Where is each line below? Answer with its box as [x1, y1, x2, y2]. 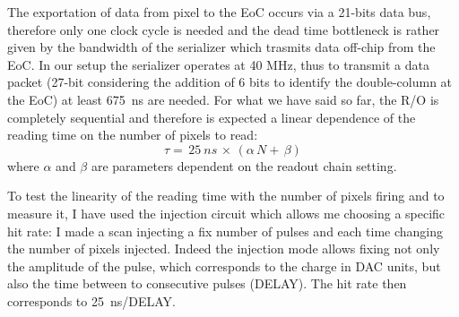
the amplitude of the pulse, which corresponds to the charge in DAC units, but [7, 256, 441, 275]
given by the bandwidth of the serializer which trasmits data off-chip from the [7, 38, 436, 56]
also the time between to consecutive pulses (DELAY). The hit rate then [7, 274, 407, 293]
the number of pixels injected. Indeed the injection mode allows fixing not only [7, 239, 440, 258]
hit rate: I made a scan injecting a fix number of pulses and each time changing [7, 221, 444, 240]
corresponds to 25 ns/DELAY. [7, 291, 176, 310]
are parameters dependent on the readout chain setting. [91, 156, 397, 175]
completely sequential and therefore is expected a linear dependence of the [7, 107, 416, 126]
